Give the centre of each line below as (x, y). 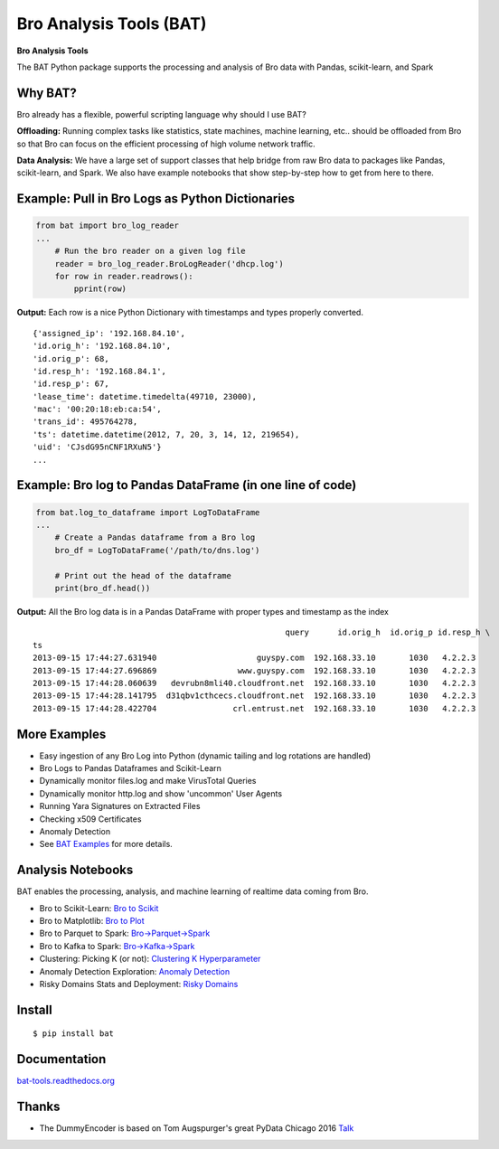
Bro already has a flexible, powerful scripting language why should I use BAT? (161, 114)
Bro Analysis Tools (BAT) (112, 24)
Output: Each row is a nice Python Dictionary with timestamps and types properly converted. (190, 313)
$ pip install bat (74, 1034)
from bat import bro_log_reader (108, 226)
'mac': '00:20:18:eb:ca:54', (97, 410)
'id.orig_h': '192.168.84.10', (102, 346)
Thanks (38, 1107)
